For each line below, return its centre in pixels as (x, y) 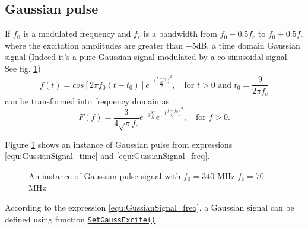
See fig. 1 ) (23, 68)
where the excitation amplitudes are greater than (94, 45)
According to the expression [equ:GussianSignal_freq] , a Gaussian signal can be (150, 207)
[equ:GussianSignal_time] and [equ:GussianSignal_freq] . (107, 156)
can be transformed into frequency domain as (87, 101)
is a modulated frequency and (77, 34)
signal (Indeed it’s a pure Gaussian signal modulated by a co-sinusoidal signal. (147, 57)
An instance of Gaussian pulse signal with (105, 176)
